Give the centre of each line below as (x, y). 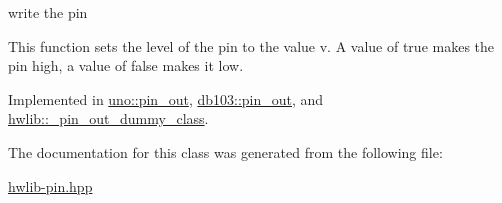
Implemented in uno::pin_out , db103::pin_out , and (166, 98)
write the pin (48, 12)
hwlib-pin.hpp (50, 185)
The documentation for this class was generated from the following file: (225, 151)
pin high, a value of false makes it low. (126, 65)
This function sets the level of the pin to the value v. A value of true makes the (251, 45)
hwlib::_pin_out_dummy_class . (108, 118)
